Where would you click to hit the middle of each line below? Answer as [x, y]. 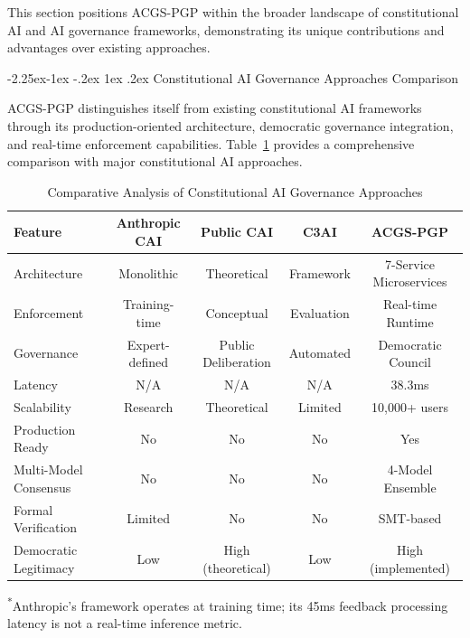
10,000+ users [410, 406]
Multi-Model [48, 469]
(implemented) [410, 567]
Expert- [148, 344]
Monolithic [149, 272]
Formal [33, 509]
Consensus [42, 487]
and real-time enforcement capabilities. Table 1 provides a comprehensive [211, 143]
